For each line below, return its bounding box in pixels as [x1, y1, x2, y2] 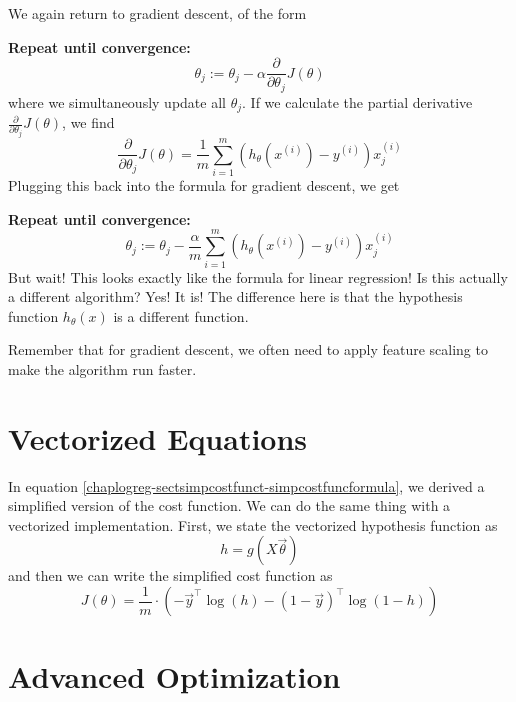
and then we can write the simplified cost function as [8, 565, 333, 586]
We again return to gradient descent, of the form [8, 3, 307, 23]
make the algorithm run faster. [8, 358, 197, 379]
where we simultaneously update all [8, 91, 226, 112]
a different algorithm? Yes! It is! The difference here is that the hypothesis [8, 286, 463, 307]
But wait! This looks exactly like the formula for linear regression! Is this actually [8, 266, 508, 287]
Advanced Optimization [8, 655, 341, 696]
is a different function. [113, 305, 249, 326]
